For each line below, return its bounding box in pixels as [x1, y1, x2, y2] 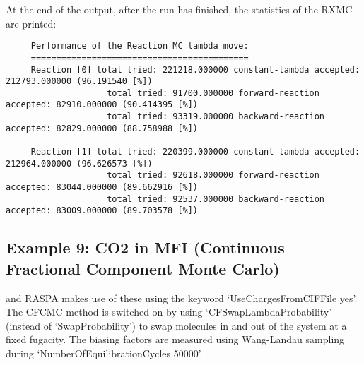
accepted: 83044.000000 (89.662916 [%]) [6, 182, 199, 193]
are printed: [6, 16, 57, 30]
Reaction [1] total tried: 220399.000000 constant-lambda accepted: [30, 147, 360, 157]
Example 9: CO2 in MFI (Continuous [6, 237, 285, 258]
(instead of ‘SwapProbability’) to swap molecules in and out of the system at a [6, 318, 347, 333]
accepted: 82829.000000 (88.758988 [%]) [6, 123, 199, 133]
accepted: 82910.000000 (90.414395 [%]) [6, 100, 199, 110]
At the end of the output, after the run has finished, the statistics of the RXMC [6, 2, 353, 16]
